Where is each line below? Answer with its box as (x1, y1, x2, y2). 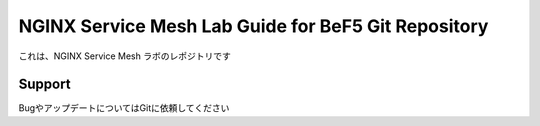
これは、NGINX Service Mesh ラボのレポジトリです (18, 50, 232, 62)
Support (18, 76, 71, 93)
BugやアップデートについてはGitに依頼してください (18, 102, 230, 114)
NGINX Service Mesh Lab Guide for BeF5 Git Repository (18, 15, 489, 37)
